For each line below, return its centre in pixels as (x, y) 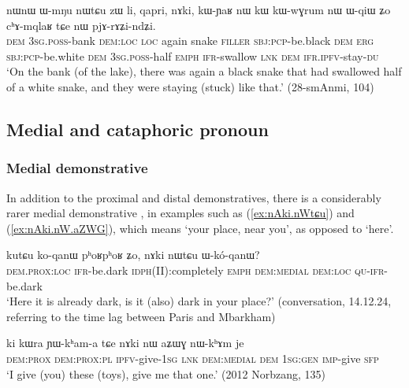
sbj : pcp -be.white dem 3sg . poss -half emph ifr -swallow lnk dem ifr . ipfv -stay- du (193, 55)
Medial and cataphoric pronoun (138, 129)
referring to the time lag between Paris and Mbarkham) (141, 316)
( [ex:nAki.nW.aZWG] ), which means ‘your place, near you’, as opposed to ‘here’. (200, 228)
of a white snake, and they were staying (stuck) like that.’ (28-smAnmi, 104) (190, 86)
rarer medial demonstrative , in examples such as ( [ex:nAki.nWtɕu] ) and (180, 213)
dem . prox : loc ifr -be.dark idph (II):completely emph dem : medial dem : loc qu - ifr (195, 270)
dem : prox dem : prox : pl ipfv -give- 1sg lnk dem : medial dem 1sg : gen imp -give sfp (193, 358)
